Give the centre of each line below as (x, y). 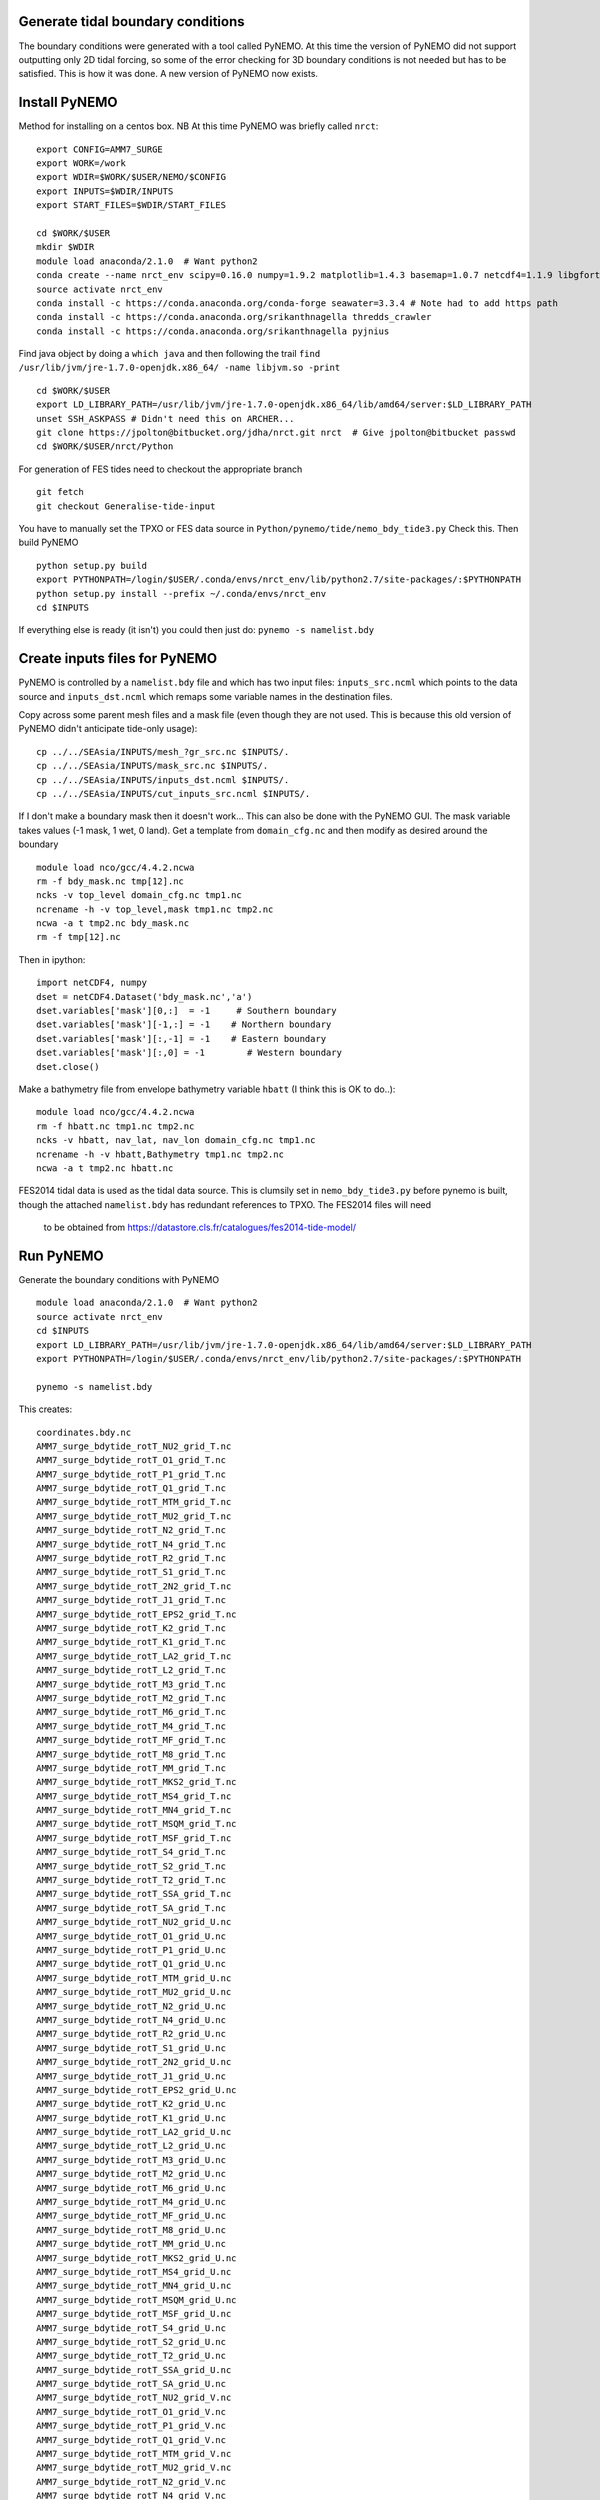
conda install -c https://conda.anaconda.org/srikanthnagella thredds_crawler (234, 317)
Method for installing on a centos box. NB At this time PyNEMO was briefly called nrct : (198, 126)
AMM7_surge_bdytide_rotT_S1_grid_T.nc (131, 1572)
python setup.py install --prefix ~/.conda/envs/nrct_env (181, 593)
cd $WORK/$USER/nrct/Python (105, 446)
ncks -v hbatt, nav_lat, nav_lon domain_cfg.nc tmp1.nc (176, 1140)
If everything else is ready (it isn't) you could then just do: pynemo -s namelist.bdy (196, 630)
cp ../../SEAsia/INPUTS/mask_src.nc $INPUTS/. (152, 766)
